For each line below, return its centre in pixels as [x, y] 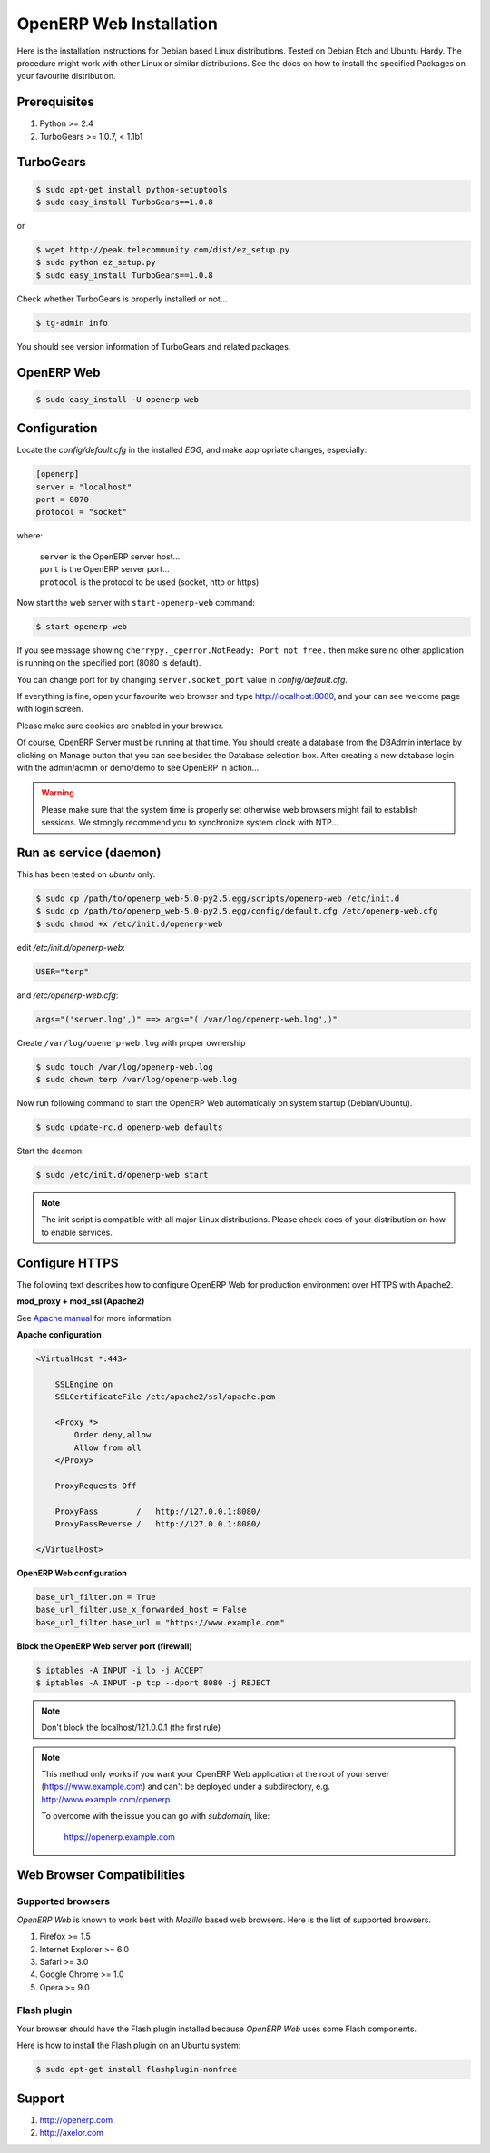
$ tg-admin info [72, 323]
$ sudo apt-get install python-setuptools [132, 189]
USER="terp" [63, 971]
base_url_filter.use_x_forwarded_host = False [141, 1610]
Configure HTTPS [68, 1263]
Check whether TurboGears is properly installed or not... [122, 299]
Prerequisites [55, 102]
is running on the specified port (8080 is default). [109, 663]
